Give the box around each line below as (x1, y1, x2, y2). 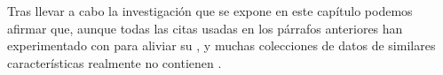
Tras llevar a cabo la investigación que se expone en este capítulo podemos (7, 2, 413, 19)
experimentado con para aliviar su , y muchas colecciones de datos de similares (7, 36, 436, 55)
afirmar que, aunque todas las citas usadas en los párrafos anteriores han (7, 19, 403, 37)
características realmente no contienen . (7, 53, 222, 71)
